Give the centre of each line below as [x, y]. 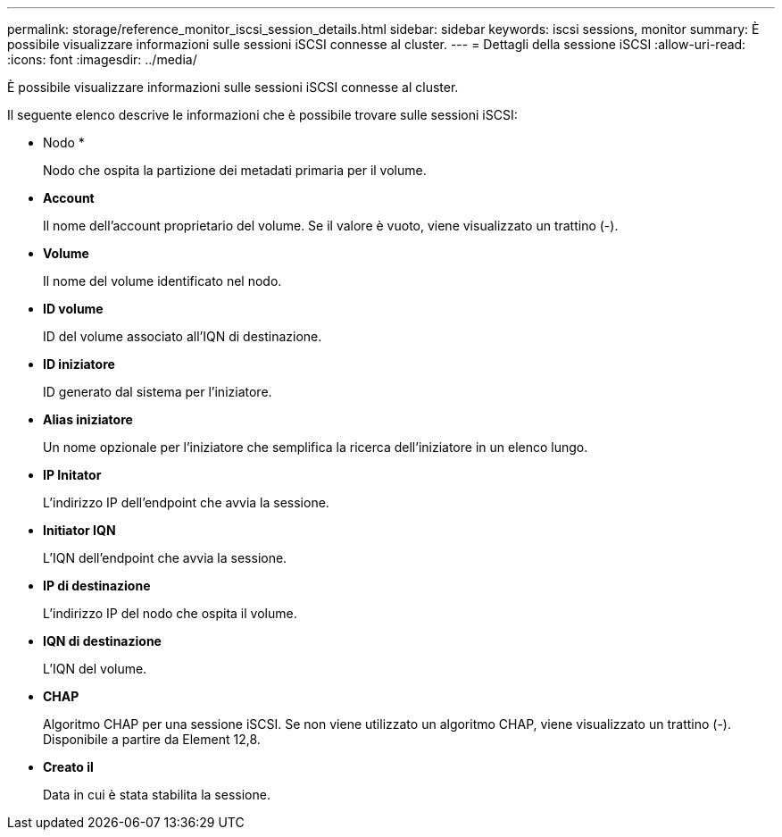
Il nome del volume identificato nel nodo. [162, 281]
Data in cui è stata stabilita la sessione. [157, 795]
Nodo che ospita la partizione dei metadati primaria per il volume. [235, 170]
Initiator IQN [79, 530]
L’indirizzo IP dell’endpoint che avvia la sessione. [186, 502]
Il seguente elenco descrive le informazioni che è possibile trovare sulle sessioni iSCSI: [262, 115]
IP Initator [72, 475]
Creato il [68, 767]
